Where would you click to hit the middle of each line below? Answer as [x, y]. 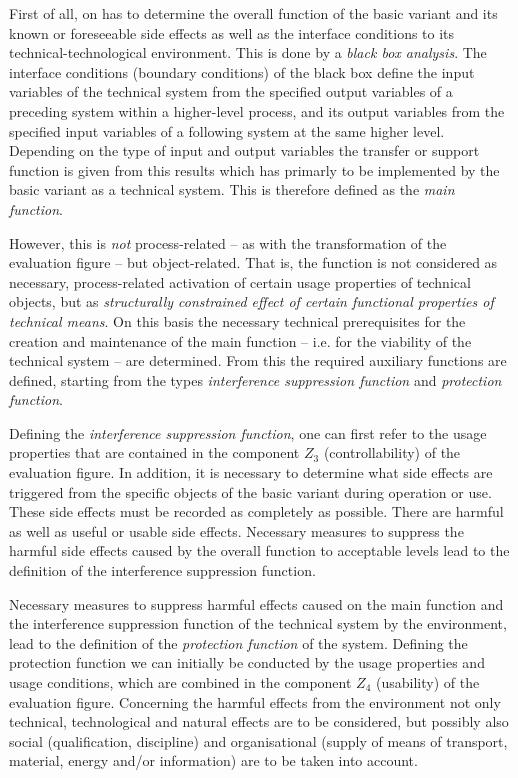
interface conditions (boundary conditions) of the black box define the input [242, 71]
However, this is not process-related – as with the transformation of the [228, 242]
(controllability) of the [392, 452]
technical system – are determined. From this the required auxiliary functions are [258, 360]
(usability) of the [427, 682]
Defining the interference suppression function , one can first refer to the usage [248, 432]
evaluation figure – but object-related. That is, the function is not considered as [253, 262]
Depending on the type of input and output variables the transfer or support [244, 150]
